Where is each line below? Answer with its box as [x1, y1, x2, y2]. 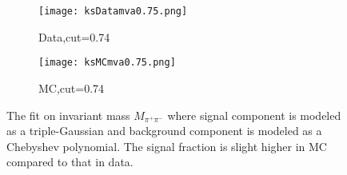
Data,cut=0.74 [38, 28, 110, 45]
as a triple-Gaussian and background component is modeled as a [6, 122, 322, 139]
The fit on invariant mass [6, 106, 130, 123]
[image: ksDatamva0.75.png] [38, 6, 188, 17]
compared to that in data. [6, 153, 134, 170]
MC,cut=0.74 [38, 79, 105, 96]
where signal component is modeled [167, 106, 341, 123]
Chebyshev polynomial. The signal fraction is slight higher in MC [6, 137, 327, 154]
